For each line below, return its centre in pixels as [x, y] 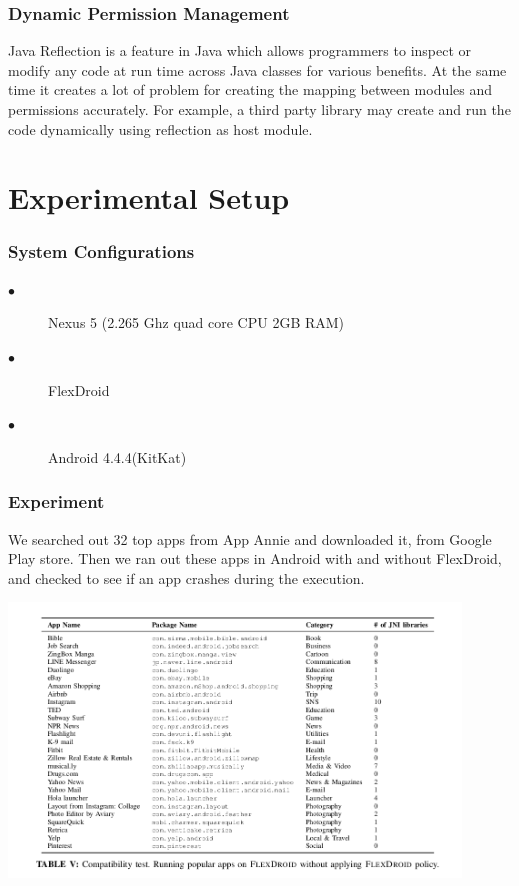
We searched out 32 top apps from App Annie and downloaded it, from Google [250, 538]
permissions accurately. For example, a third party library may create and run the [259, 109]
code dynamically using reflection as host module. [160, 128]
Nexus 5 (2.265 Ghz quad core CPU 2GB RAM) [196, 322]
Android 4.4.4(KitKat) [117, 456]
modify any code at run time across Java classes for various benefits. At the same [257, 69]
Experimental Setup [149, 197]
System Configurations [101, 251]
